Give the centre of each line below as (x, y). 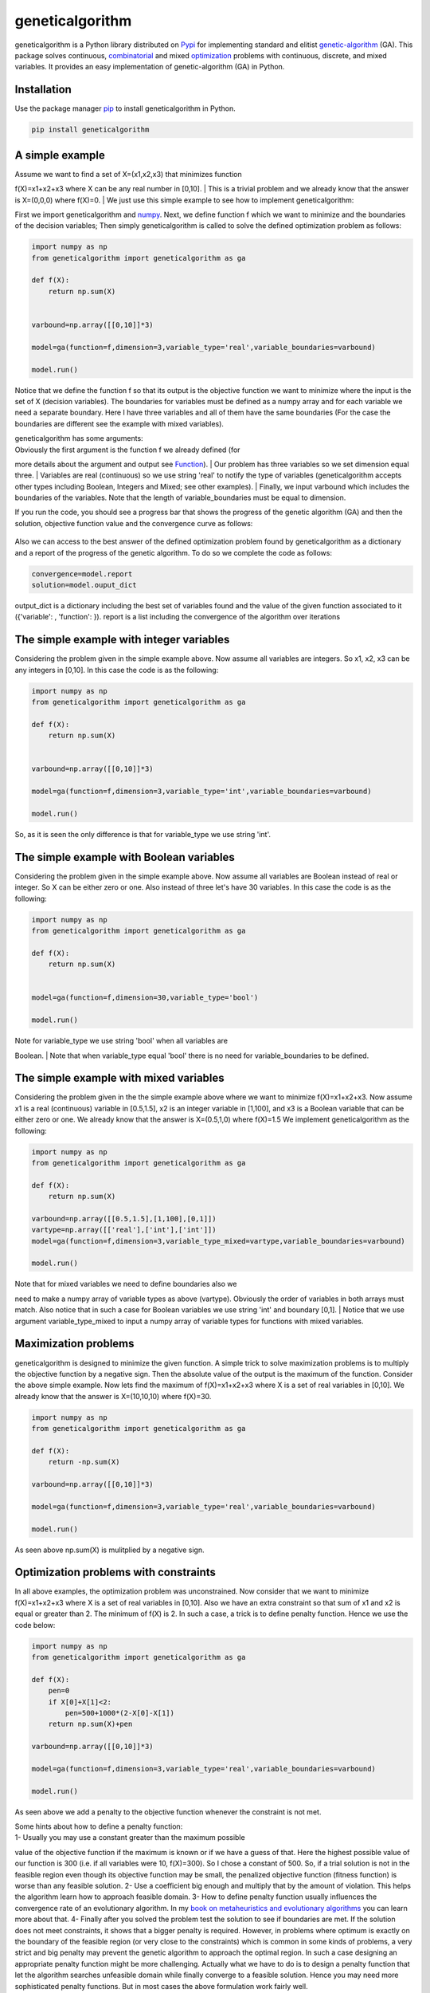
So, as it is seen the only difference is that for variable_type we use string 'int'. (143, 834)
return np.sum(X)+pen (90, 1724)
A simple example (60, 155)
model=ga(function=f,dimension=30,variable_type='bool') (145, 998)
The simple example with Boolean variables (125, 857)
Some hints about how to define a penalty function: (99, 1826)
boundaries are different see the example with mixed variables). (119, 423)
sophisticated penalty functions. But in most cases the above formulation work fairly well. (161, 1986)
